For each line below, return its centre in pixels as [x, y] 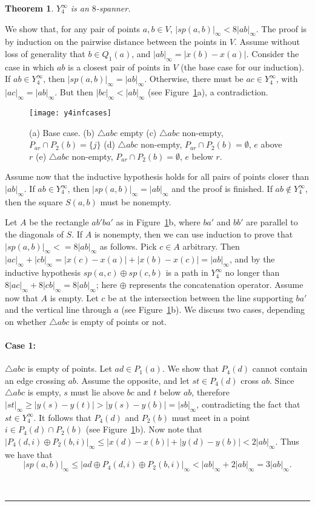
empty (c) [138, 132]
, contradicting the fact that [248, 404]
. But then [74, 92]
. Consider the [273, 53]
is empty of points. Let [70, 368]
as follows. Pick [128, 246]
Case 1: [21, 345]
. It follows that [62, 417]
